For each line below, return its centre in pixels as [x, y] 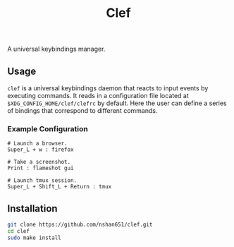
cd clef [19, 231]
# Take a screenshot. [39, 162]
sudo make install [34, 238]
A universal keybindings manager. [56, 49]
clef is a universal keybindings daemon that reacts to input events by [108, 88]
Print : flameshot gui [41, 168]
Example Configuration [48, 128]
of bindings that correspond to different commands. [82, 110]
